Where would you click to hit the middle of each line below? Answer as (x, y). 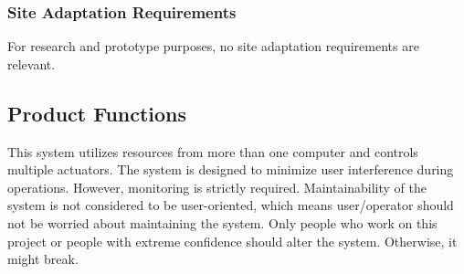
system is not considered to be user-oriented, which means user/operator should (231, 205)
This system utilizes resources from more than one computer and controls (213, 151)
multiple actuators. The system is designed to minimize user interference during (231, 169)
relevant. (32, 63)
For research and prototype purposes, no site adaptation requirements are (213, 46)
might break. (43, 259)
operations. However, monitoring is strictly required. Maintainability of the (217, 187)
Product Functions (97, 113)
